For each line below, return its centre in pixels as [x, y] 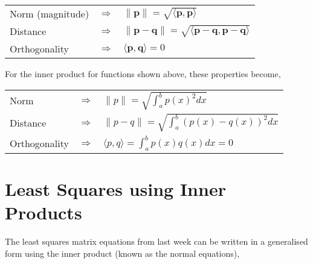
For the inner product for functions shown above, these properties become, [143, 74]
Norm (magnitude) [50, 14]
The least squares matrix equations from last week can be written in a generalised [156, 241]
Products [44, 212]
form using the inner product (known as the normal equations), [122, 253]
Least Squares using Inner [115, 189]
